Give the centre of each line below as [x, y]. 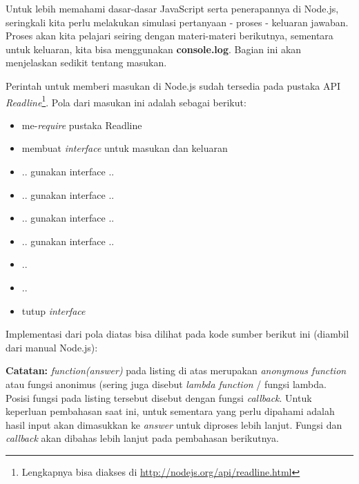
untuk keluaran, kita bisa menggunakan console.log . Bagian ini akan [154, 49]
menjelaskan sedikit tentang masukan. [86, 62]
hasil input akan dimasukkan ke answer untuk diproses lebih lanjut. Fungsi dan [174, 424]
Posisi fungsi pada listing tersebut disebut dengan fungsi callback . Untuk [159, 397]
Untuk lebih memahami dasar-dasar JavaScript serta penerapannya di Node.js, [172, 8]
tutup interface [54, 310]
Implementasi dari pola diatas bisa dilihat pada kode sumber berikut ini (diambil [177, 334]
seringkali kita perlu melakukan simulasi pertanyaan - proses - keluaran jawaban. [177, 22]
